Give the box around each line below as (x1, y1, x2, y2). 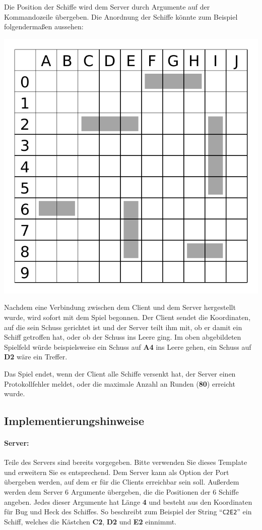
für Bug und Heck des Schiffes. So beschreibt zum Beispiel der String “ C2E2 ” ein (4, 506, 252, 517)
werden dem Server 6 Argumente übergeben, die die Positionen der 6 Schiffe (4, 487, 239, 497)
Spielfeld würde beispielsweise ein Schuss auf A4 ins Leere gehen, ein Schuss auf (4, 341, 251, 352)
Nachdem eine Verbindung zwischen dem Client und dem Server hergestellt (4, 302, 236, 312)
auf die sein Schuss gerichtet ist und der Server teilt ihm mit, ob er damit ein (4, 322, 242, 332)
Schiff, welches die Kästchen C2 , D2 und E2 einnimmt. (4, 516, 176, 526)
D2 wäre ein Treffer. (4, 351, 68, 362)
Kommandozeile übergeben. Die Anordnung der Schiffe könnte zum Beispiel (4, 11, 238, 22)
